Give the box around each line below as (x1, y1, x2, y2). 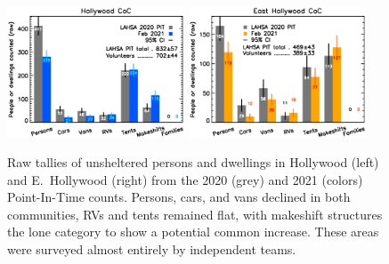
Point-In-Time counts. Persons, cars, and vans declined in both (7, 188, 351, 206)
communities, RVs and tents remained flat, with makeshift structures (7, 204, 383, 223)
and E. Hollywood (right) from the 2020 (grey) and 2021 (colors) (7, 170, 363, 188)
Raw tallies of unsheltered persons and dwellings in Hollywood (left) (7, 153, 379, 172)
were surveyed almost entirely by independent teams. (7, 240, 296, 259)
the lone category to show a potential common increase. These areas (7, 222, 379, 241)
